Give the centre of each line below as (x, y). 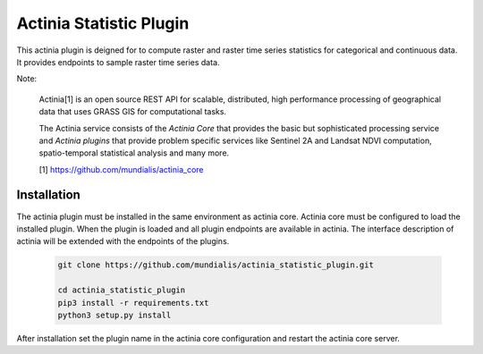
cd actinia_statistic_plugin (122, 290)
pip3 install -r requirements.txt (133, 303)
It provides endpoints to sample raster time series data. (118, 62)
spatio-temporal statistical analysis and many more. (134, 153)
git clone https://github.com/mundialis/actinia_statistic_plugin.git (216, 265)
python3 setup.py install (114, 315)
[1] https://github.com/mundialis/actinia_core (121, 169)
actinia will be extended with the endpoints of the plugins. (123, 241)
